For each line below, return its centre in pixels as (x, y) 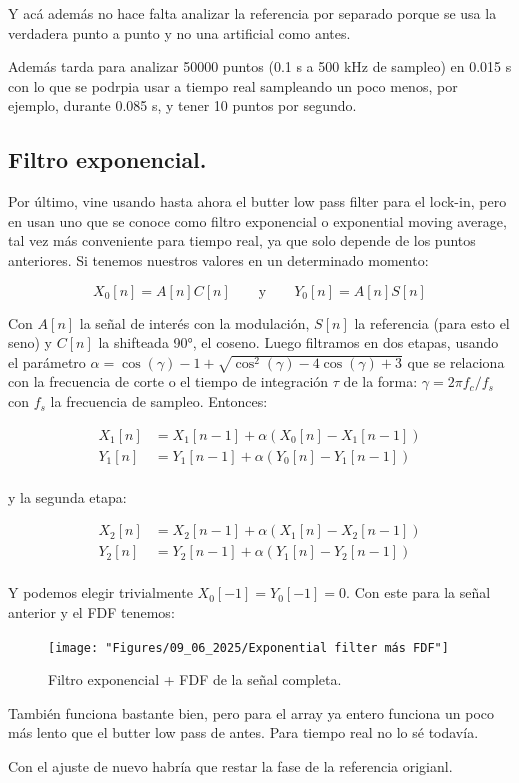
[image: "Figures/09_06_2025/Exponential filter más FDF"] (248, 647)
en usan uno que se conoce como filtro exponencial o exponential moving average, (257, 220)
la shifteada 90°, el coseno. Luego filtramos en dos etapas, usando (298, 342)
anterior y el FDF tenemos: (91, 612)
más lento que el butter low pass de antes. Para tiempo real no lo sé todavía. (243, 732)
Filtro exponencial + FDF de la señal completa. (195, 679)
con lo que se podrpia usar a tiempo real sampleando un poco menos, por (233, 85)
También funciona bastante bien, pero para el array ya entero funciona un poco (251, 712)
